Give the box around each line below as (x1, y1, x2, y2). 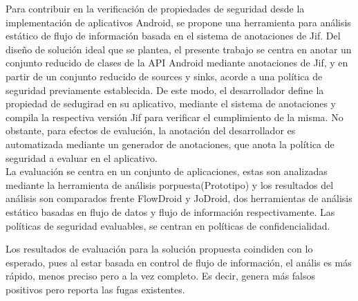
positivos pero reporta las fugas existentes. (6, 282, 185, 296)
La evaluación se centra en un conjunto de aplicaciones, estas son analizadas (6, 164, 328, 179)
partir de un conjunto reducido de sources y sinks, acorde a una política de (6, 69, 323, 83)
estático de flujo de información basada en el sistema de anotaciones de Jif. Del (6, 28, 341, 43)
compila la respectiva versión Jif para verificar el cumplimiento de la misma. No (6, 109, 343, 124)
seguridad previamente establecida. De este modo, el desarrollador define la (6, 82, 324, 97)
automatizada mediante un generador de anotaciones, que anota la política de (6, 136, 335, 151)
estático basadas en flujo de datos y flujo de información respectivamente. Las (6, 204, 335, 219)
